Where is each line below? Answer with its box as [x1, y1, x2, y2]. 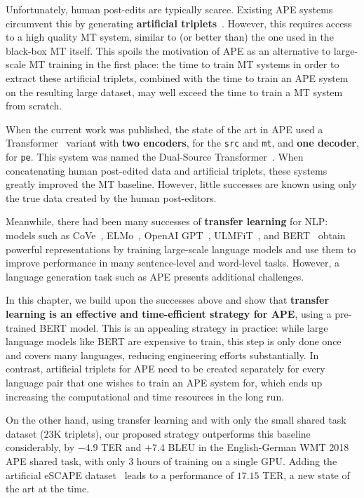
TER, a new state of [262, 467, 350, 482]
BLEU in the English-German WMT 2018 [168, 440, 349, 455]
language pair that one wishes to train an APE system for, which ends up [6, 375, 323, 389]
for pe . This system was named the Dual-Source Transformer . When [6, 149, 304, 163]
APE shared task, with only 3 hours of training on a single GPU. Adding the [6, 453, 337, 468]
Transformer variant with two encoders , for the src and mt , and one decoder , [6, 135, 359, 150]
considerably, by [6, 440, 75, 455]
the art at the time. [6, 481, 90, 496]
